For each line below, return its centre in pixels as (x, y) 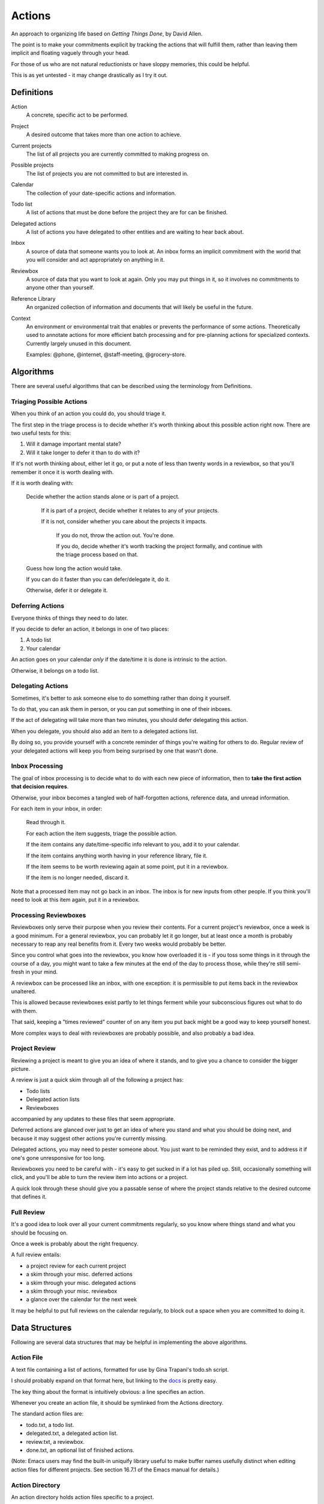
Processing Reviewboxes (49, 915)
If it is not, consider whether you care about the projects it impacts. (124, 522)
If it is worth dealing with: (42, 483)
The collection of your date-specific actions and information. (101, 193)
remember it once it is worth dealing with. (62, 472)
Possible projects (32, 165)
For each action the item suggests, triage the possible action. (102, 833)
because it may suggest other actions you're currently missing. (89, 1138)
